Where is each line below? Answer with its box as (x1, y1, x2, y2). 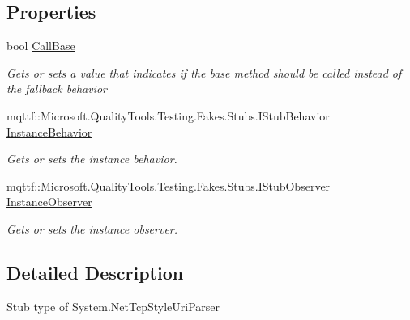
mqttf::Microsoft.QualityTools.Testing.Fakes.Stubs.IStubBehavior (6, 107, 330, 124)
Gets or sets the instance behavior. (6, 150, 177, 167)
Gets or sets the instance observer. (6, 220, 178, 237)
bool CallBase (6, 37, 75, 54)
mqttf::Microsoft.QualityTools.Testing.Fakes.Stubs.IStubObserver (6, 177, 331, 194)
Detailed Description (6, 259, 184, 284)
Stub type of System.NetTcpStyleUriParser (6, 297, 220, 314)
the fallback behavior (6, 80, 107, 97)
